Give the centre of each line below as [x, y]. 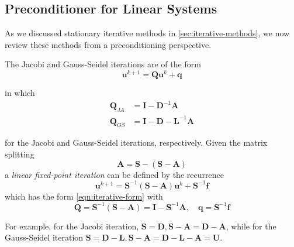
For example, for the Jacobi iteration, [72, 226]
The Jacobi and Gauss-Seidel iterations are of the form [103, 64]
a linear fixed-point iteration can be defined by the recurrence [114, 174]
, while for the [251, 226]
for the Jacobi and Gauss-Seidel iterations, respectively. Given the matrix [136, 143]
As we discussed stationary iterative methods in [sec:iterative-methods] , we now [147, 33]
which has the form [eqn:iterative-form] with [84, 196]
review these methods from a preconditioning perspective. [108, 44]
